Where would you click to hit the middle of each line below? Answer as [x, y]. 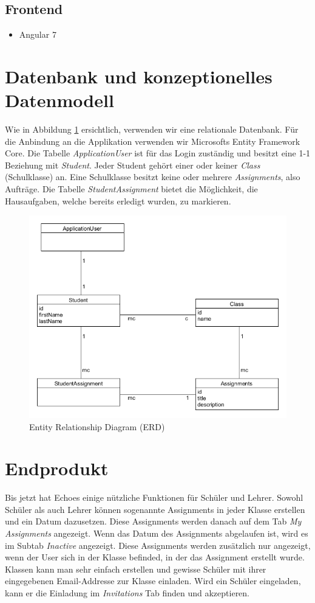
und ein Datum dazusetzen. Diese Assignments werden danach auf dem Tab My [153, 521]
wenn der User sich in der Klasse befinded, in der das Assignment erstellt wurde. [155, 557]
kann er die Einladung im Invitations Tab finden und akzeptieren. [127, 593]
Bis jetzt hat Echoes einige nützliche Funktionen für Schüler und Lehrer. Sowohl [154, 497]
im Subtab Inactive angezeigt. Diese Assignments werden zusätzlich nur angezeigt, [158, 545]
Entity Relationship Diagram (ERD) [97, 426]
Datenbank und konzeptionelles [139, 76]
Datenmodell [59, 100]
